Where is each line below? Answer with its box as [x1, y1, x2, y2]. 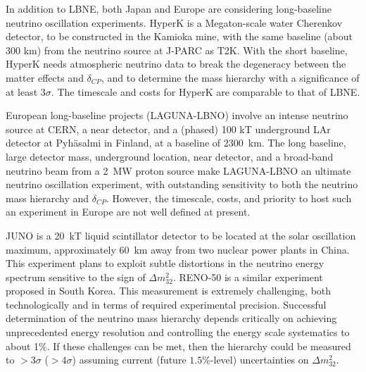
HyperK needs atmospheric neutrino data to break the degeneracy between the [6, 56, 346, 71]
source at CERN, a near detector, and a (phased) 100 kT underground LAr [6, 121, 331, 136]
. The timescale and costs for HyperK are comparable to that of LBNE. [51, 84, 360, 99]
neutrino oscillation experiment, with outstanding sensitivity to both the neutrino [6, 177, 358, 192]
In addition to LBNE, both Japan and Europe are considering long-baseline [6, 1, 332, 15]
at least [6, 84, 38, 99]
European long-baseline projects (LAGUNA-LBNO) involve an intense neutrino [6, 108, 348, 123]
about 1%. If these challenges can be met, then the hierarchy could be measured [6, 338, 351, 353]
